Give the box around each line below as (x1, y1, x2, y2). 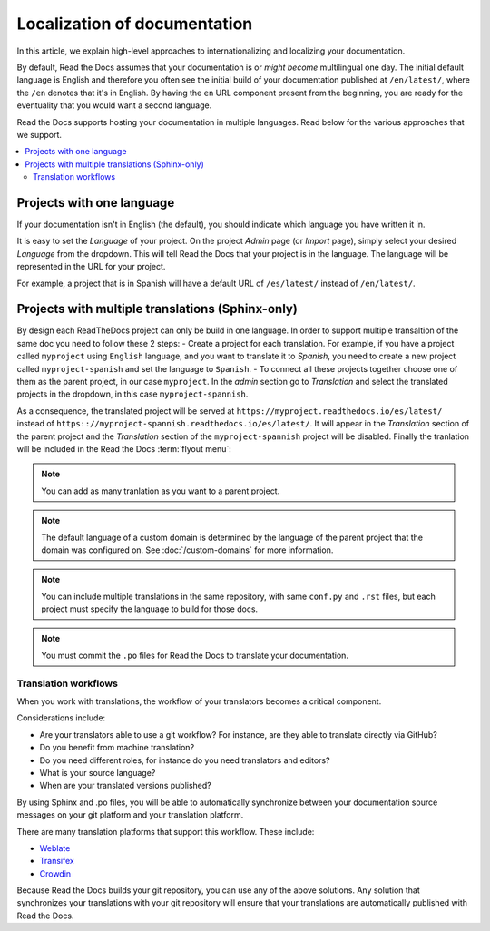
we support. (16, 129, 63, 140)
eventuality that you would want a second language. (16, 100, 212, 111)
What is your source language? (39, 767, 156, 778)
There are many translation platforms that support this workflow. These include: (16, 826, 315, 837)
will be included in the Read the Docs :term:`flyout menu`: (16, 443, 231, 454)
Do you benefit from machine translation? (39, 742, 195, 753)
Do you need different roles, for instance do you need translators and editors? (39, 754, 330, 766)
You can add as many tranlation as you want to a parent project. (41, 485, 280, 496)
